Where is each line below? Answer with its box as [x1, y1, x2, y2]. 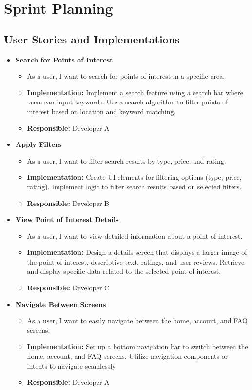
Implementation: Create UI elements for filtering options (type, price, [27, 172, 242, 182]
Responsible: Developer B [27, 198, 110, 208]
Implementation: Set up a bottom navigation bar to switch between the [27, 341, 248, 351]
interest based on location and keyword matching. [27, 106, 176, 116]
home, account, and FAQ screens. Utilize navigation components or [27, 351, 228, 361]
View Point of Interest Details [15, 214, 119, 225]
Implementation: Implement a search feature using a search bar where [27, 87, 243, 97]
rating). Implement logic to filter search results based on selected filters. [27, 181, 242, 191]
